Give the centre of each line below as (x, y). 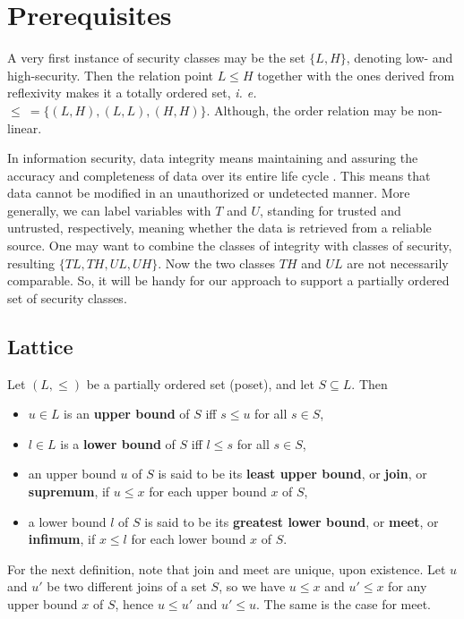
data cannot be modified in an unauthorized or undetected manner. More (209, 193)
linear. (25, 127)
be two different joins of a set (127, 586)
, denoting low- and (400, 58)
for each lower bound (189, 539)
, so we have (252, 586)
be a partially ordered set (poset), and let (200, 383)
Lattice (40, 346)
